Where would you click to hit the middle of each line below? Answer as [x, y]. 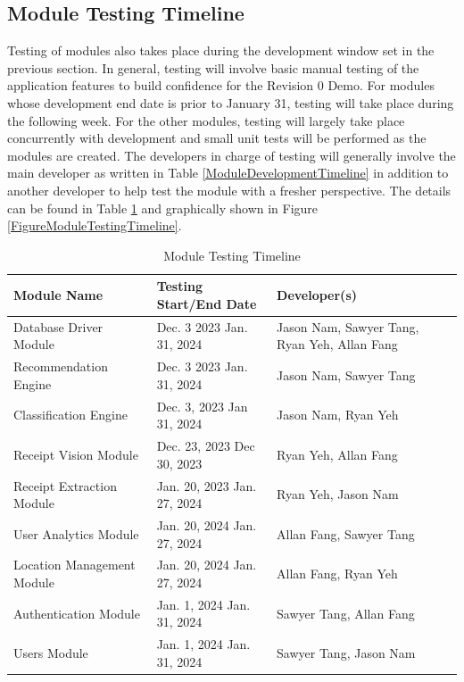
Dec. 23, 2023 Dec [206, 446]
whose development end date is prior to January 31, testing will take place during [231, 102]
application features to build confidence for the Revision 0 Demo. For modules [221, 85]
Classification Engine [70, 415]
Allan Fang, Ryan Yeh [337, 574]
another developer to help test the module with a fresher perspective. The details [229, 190]
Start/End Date [207, 303]
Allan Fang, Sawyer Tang [346, 533]
